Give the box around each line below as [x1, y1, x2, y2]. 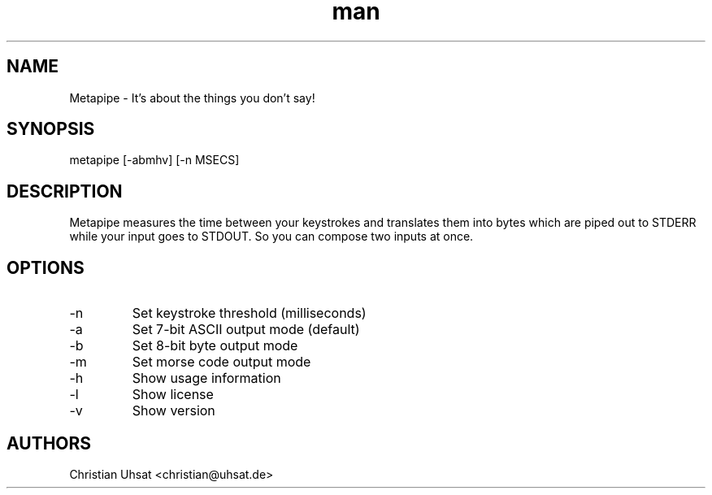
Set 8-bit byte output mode [132, 337, 298, 354]
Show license [132, 386, 214, 403]
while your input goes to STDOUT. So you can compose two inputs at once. [69, 229, 474, 244]
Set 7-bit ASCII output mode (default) [132, 321, 360, 338]
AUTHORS [7, 432, 92, 454]
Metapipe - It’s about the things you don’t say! [69, 90, 315, 105]
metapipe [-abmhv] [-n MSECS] [69, 153, 240, 167]
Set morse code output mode [132, 354, 311, 371]
